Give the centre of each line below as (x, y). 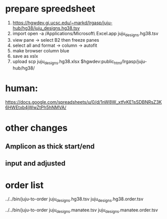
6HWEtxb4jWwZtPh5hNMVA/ (36, 107)
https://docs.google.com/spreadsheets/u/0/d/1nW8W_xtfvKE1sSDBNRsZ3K (84, 102)
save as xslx (25, 56)
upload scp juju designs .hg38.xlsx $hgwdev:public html (67, 62)
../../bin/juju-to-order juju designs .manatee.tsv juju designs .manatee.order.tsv (81, 210)
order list (24, 185)
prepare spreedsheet (50, 9)
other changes (37, 128)
